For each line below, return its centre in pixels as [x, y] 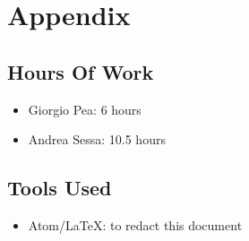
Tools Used [60, 188]
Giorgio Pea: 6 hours [85, 109]
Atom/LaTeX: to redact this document [135, 224]
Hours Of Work [81, 71]
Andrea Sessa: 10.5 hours [97, 139]
